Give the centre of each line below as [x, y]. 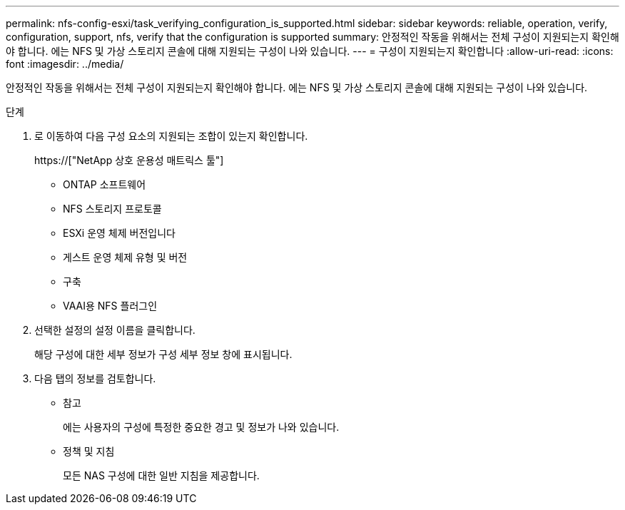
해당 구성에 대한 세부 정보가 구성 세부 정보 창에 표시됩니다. [163, 354]
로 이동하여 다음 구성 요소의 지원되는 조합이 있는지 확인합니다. [171, 136]
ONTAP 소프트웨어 [105, 184]
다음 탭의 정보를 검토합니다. [95, 378]
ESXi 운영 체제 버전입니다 [119, 233]
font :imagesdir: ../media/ [65, 64]
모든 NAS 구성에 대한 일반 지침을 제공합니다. [161, 475]
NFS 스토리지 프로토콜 [112, 209]
